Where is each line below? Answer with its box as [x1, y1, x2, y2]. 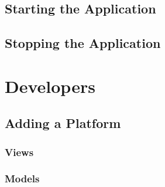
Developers [5, 74, 95, 98]
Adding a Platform [5, 114, 121, 132]
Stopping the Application [5, 34, 161, 52]
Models [5, 171, 40, 186]
